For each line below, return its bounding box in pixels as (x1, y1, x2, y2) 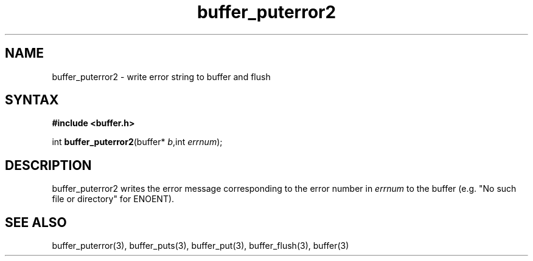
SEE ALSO (5, 214, 67, 230)
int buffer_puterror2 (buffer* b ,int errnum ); (52, 137, 223, 147)
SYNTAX (5, 92, 59, 108)
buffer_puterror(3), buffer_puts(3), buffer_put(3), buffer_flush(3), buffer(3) (52, 240, 349, 251)
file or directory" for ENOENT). (52, 194, 175, 205)
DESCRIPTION (5, 157, 92, 173)
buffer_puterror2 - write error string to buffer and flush (52, 71, 271, 82)
